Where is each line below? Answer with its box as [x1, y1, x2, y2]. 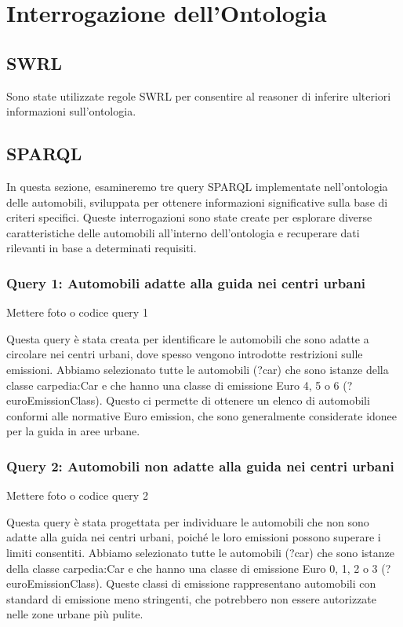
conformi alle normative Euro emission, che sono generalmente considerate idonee [6, 407, 398, 423]
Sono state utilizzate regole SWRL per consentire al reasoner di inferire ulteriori [6, 87, 391, 104]
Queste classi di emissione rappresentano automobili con [106, 575, 376, 592]
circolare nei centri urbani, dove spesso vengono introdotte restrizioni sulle [6, 346, 363, 362]
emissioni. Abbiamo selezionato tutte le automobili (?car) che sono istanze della [6, 361, 389, 377]
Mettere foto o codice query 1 [6, 304, 148, 321]
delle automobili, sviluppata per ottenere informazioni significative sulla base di [6, 193, 388, 210]
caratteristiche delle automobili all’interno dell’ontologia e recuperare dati [6, 224, 360, 240]
